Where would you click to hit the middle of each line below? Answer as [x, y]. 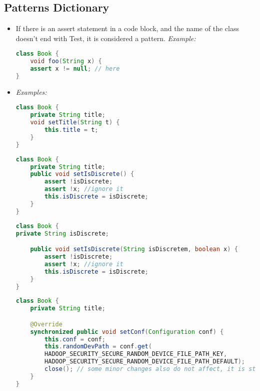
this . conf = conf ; [75, 339]
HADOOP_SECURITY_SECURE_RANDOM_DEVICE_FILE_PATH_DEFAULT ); [145, 362]
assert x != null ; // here [75, 69]
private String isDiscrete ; [62, 233]
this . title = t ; [71, 130]
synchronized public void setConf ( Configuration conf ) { [127, 332]
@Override [46, 324]
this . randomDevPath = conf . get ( [98, 347]
